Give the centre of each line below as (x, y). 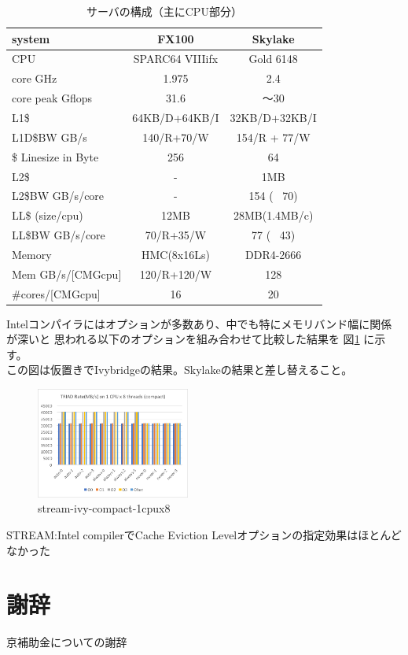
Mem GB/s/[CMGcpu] (67, 274)
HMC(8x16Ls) (175, 254)
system (31, 38)
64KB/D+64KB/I (176, 117)
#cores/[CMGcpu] (56, 293)
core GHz (35, 78)
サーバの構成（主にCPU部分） (164, 11)
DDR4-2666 (274, 254)
